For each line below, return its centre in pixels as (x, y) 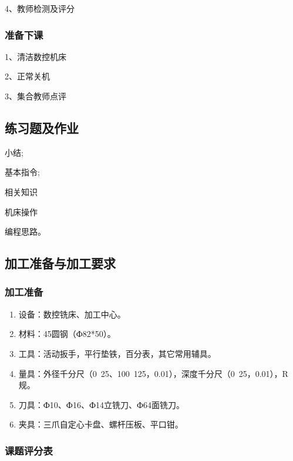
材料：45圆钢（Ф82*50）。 (67, 334)
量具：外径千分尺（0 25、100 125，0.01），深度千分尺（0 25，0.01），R (153, 373)
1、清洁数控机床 (36, 56)
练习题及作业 (42, 127)
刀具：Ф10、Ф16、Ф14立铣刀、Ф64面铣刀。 (102, 404)
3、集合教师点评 (36, 96)
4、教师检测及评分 (40, 8)
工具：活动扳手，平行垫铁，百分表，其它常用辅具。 (117, 353)
